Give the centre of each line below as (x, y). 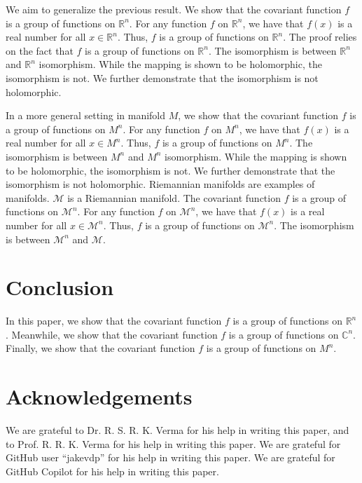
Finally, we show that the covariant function (100, 348)
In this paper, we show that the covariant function (114, 321)
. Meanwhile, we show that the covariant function (112, 334)
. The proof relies (320, 37)
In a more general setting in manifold (86, 115)
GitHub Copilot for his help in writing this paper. (112, 471)
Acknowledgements (99, 396)
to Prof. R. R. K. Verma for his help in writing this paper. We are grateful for (173, 443)
